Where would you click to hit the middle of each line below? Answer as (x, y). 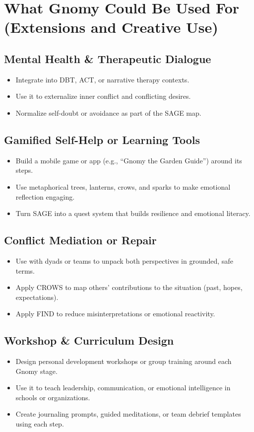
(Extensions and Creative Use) (111, 27)
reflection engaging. (45, 196)
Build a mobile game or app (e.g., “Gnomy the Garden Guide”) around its (129, 160)
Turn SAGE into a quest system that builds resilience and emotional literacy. (133, 213)
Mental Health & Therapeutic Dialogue (108, 58)
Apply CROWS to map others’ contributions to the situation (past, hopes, (129, 287)
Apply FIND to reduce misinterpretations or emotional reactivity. (115, 314)
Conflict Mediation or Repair (80, 240)
